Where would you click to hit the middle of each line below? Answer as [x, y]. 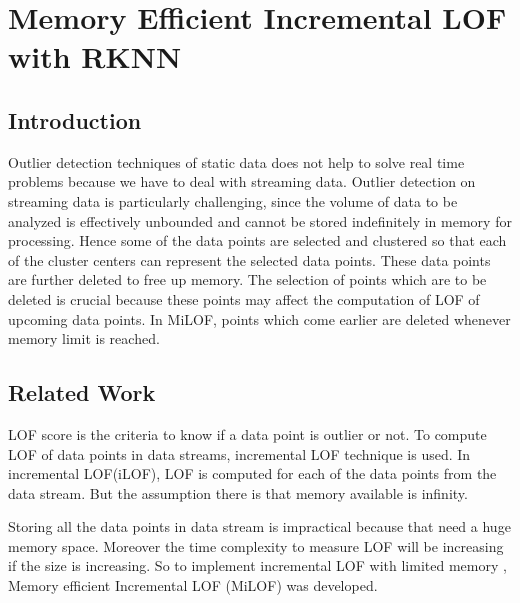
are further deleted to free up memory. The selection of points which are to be [247, 279]
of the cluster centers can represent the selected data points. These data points [249, 259]
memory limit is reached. [84, 338]
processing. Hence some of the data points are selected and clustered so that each [257, 240]
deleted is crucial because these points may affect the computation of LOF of [244, 298]
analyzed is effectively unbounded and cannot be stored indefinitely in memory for [260, 220]
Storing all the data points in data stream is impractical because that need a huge [259, 526]
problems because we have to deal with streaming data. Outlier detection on [242, 181]
